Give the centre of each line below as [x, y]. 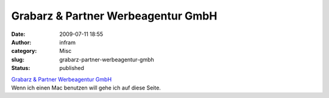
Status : [21, 68]
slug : [18, 59]
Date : [18, 34]
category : [24, 51]
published [72, 68]
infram [68, 42]
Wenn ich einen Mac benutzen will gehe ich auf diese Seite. [86, 88]
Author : [21, 42]
